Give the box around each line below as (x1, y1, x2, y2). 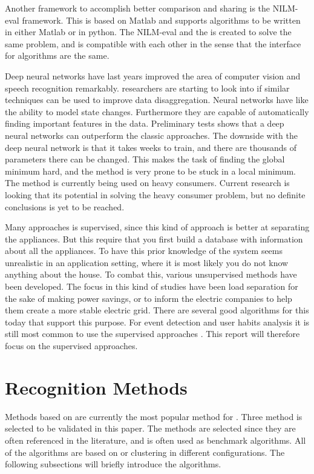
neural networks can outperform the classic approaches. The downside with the (5, 129, 298, 141)
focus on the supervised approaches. (5, 339, 138, 352)
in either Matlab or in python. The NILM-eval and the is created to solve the (5, 25, 292, 38)
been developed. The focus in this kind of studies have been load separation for (5, 280, 298, 293)
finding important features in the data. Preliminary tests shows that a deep (5, 117, 284, 130)
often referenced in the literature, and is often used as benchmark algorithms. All (5, 433, 306, 446)
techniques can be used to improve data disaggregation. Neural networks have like (5, 93, 309, 106)
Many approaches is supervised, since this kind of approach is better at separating (5, 221, 310, 233)
